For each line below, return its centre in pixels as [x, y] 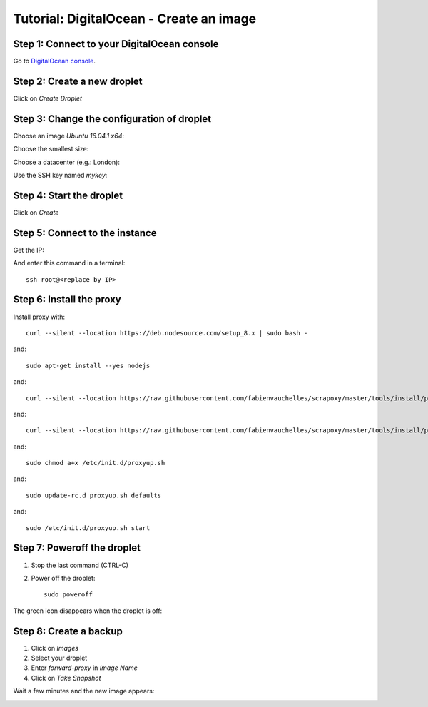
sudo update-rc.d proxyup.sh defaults [94, 495]
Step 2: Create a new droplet [78, 81]
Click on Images [55, 648]
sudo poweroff [68, 595]
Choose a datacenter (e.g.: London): [67, 162]
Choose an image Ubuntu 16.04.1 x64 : [69, 136]
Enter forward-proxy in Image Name [85, 668]
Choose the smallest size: [51, 149]
